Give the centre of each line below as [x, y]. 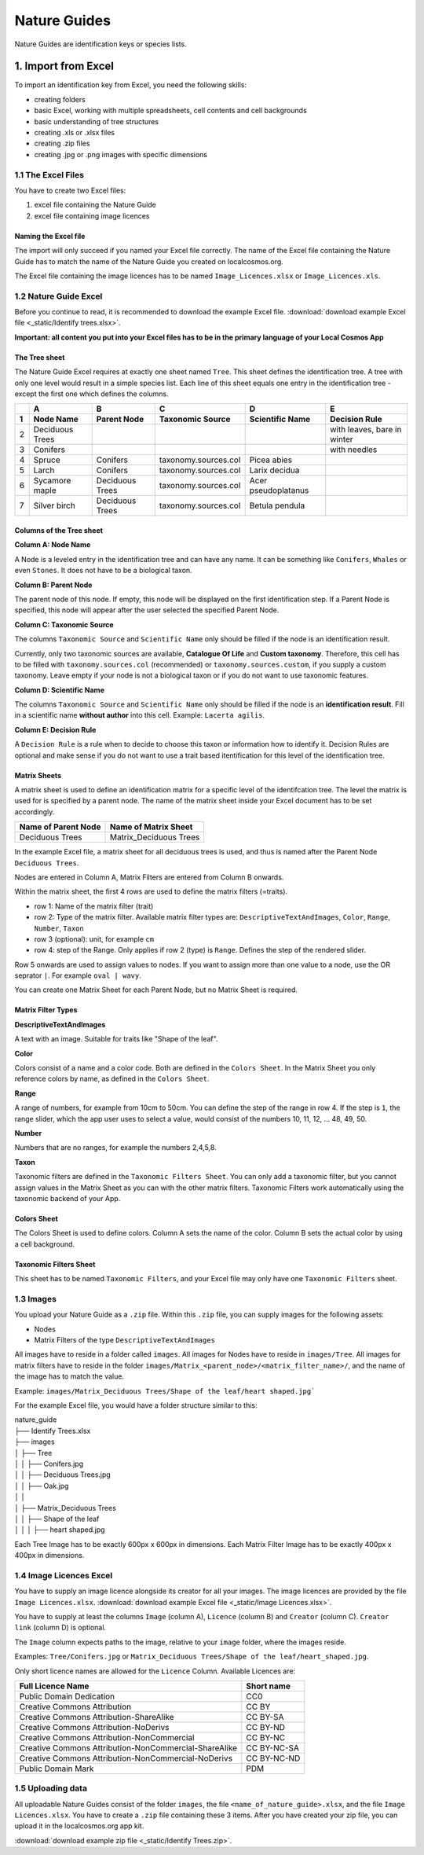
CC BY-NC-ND [273, 1758]
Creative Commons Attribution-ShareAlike [97, 1717]
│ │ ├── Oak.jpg [42, 1486]
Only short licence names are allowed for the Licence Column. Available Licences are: [155, 1671]
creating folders [60, 99]
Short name [268, 1686]
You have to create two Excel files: [70, 190]
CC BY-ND [266, 1727]
